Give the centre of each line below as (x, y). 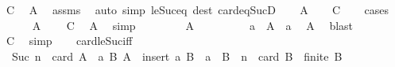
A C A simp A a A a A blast (193, 25)
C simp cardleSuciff (69, 41)
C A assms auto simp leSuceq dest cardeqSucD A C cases (197, 9)
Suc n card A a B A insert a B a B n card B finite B (177, 56)
